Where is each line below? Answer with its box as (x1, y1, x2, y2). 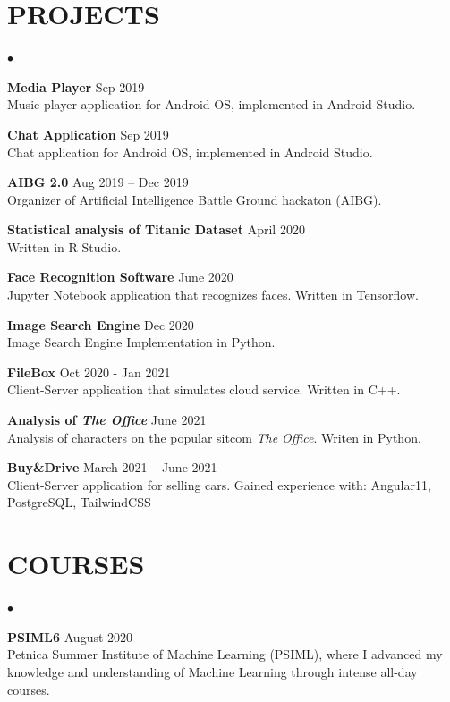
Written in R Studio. (7, 237, 122, 256)
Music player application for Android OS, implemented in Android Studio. (7, 95, 416, 114)
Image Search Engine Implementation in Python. (7, 333, 276, 351)
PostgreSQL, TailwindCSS (7, 493, 151, 512)
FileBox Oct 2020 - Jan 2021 (7, 362, 171, 381)
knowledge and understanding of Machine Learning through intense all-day (7, 662, 418, 681)
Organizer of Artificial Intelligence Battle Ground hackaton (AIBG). (7, 190, 382, 208)
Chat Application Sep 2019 (7, 124, 169, 143)
